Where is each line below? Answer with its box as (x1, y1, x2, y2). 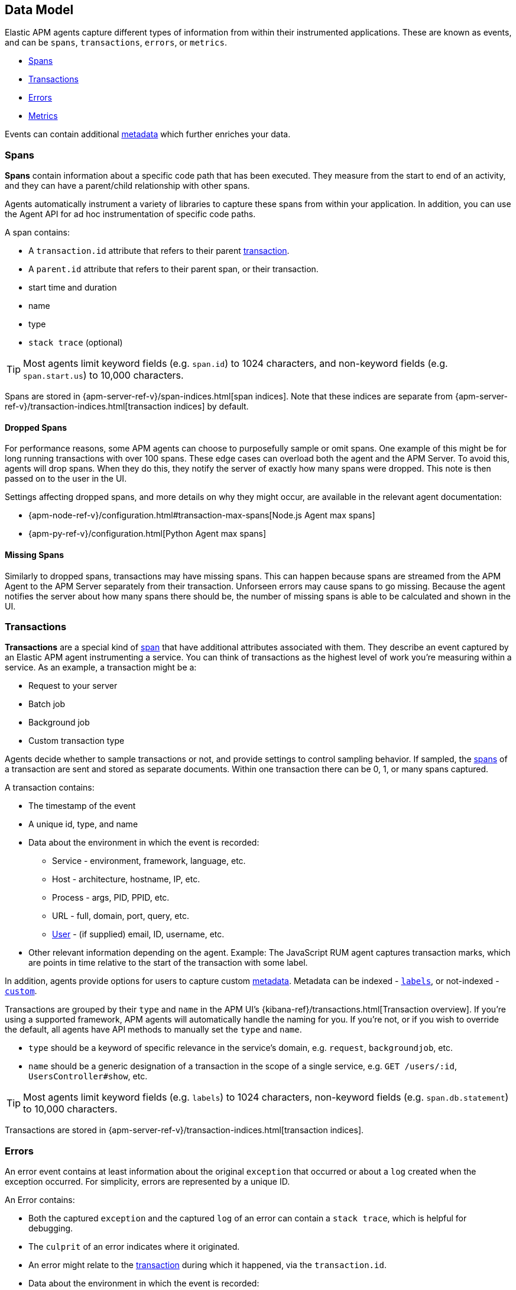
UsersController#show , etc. (28, 1071, 148, 1082)
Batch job (28, 699, 66, 709)
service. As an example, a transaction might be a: (5, 662, 197, 673)
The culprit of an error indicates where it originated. (28, 1241, 240, 1252)
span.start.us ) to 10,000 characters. (23, 369, 184, 382)
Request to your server (28, 681, 118, 691)
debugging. (28, 1223, 73, 1234)
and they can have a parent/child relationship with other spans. (5, 180, 250, 191)
